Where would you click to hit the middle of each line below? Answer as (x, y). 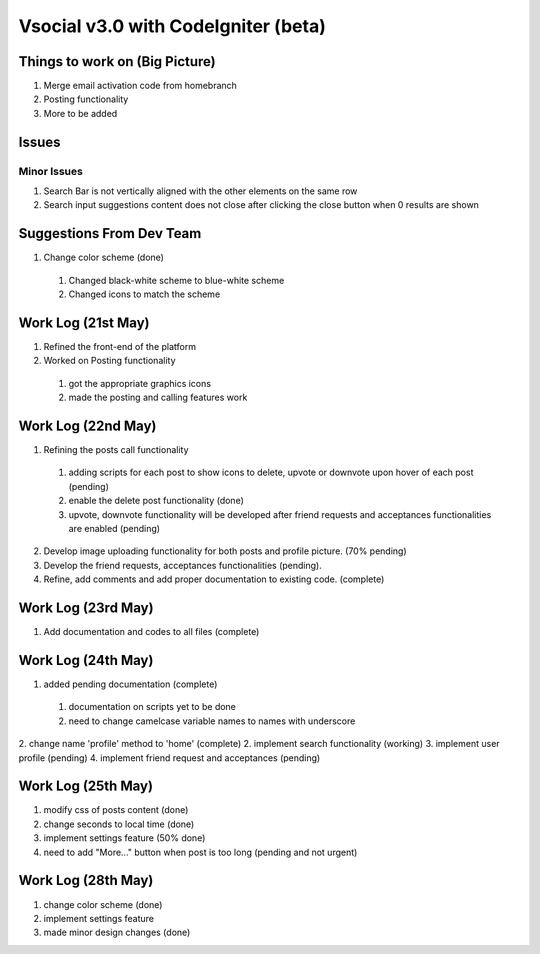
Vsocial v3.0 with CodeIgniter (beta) (172, 26)
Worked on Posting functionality (109, 361)
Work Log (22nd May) (87, 425)
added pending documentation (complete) (130, 684)
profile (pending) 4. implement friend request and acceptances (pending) (169, 757)
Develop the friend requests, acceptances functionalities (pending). (182, 565)
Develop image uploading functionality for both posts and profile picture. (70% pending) (225, 551)
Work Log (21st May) (84, 322)
